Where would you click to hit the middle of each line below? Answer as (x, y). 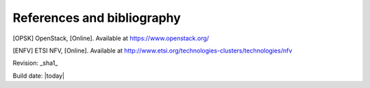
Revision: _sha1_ (35, 63)
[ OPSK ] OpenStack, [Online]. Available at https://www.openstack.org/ (111, 38)
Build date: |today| (39, 76)
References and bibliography (97, 18)
